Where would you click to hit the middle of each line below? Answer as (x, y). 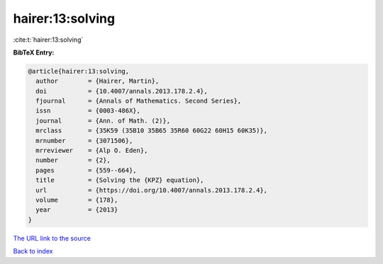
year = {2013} (77, 210)
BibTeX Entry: (34, 52)
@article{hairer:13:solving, (79, 71)
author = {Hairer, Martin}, (98, 81)
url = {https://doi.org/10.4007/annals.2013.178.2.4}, (152, 190)
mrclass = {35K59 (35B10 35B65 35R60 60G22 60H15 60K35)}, (152, 131)
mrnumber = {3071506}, (84, 140)
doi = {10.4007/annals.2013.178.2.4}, (122, 91)
